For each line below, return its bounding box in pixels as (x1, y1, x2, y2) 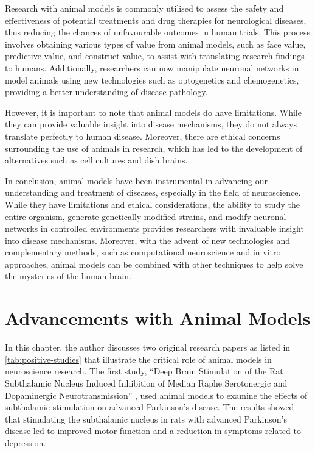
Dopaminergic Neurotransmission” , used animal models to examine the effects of (5, 388, 308, 401)
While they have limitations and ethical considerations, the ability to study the (5, 198, 300, 210)
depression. (5, 436, 46, 449)
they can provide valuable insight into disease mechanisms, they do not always (5, 118, 297, 130)
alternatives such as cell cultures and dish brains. (5, 154, 188, 166)
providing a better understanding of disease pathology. (5, 85, 208, 98)
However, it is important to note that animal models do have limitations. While (5, 105, 302, 118)
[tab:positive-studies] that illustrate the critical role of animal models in (5, 352, 272, 365)
